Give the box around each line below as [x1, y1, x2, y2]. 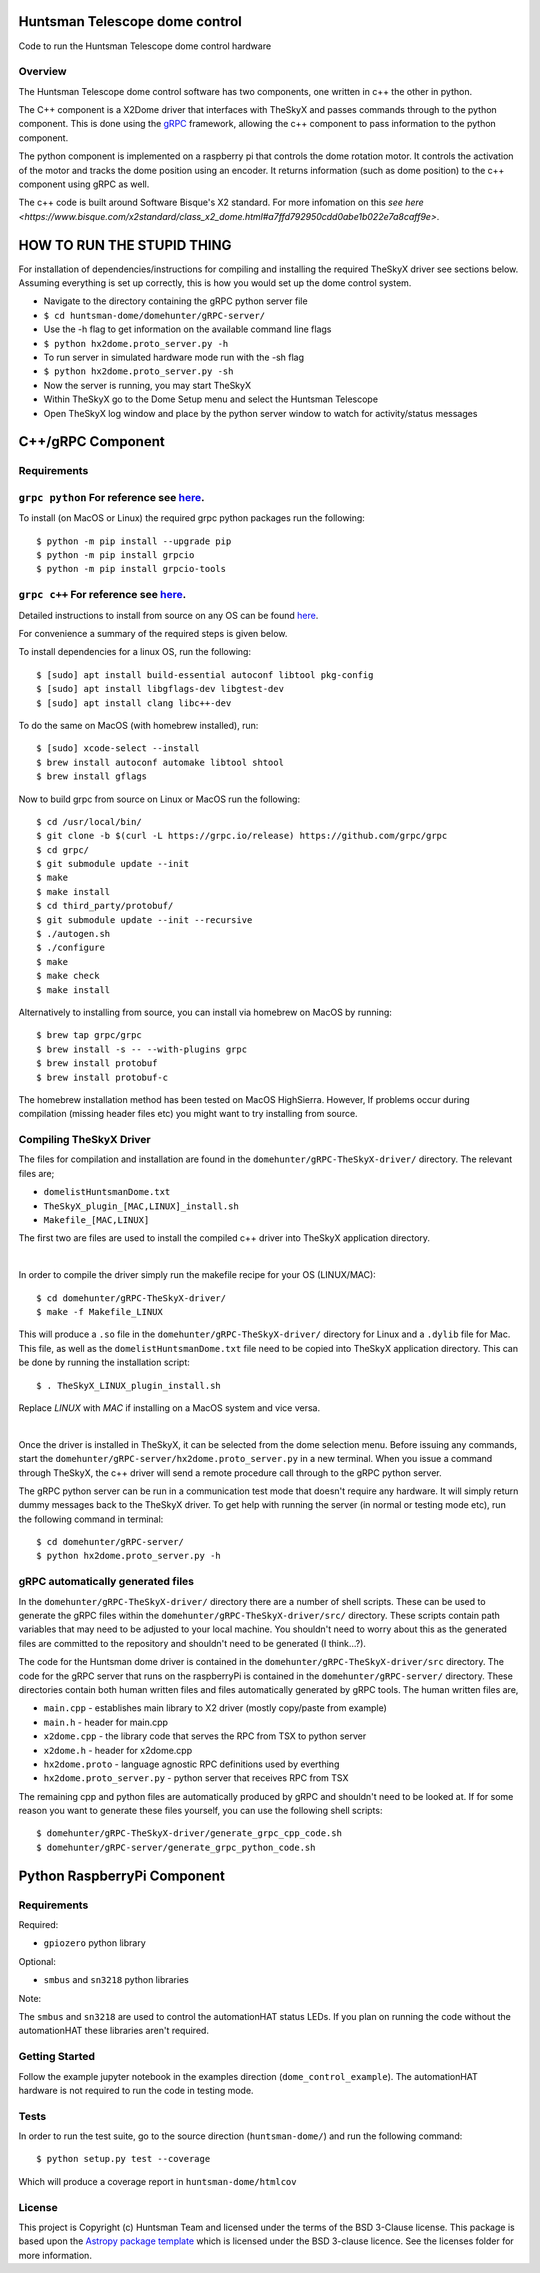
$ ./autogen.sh [36, 928, 111, 940]
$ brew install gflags [36, 771, 148, 782]
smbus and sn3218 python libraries [43, 1974, 189, 1986]
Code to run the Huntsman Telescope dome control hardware [18, 40, 272, 52]
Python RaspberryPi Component [18, 1867, 225, 1884]
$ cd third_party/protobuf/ [36, 900, 174, 912]
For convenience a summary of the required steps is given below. [18, 628, 288, 640]
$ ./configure [36, 942, 105, 954]
